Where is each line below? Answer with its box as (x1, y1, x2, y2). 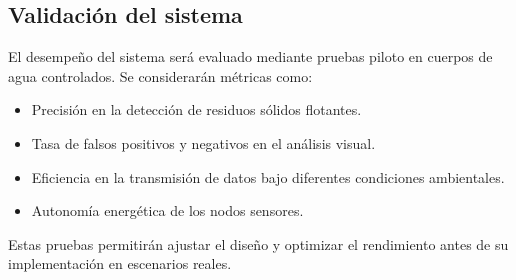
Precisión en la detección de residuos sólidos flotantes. (31, 99, 362, 120)
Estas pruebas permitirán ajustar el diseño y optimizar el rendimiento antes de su (8, 233, 509, 254)
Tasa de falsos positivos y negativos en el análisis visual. (31, 132, 376, 153)
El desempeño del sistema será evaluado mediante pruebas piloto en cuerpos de (8, 46, 493, 67)
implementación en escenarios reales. (8, 253, 232, 274)
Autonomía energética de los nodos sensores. (31, 200, 304, 221)
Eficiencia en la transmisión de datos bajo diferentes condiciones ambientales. (31, 166, 505, 187)
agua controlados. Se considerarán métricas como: (8, 65, 313, 86)
